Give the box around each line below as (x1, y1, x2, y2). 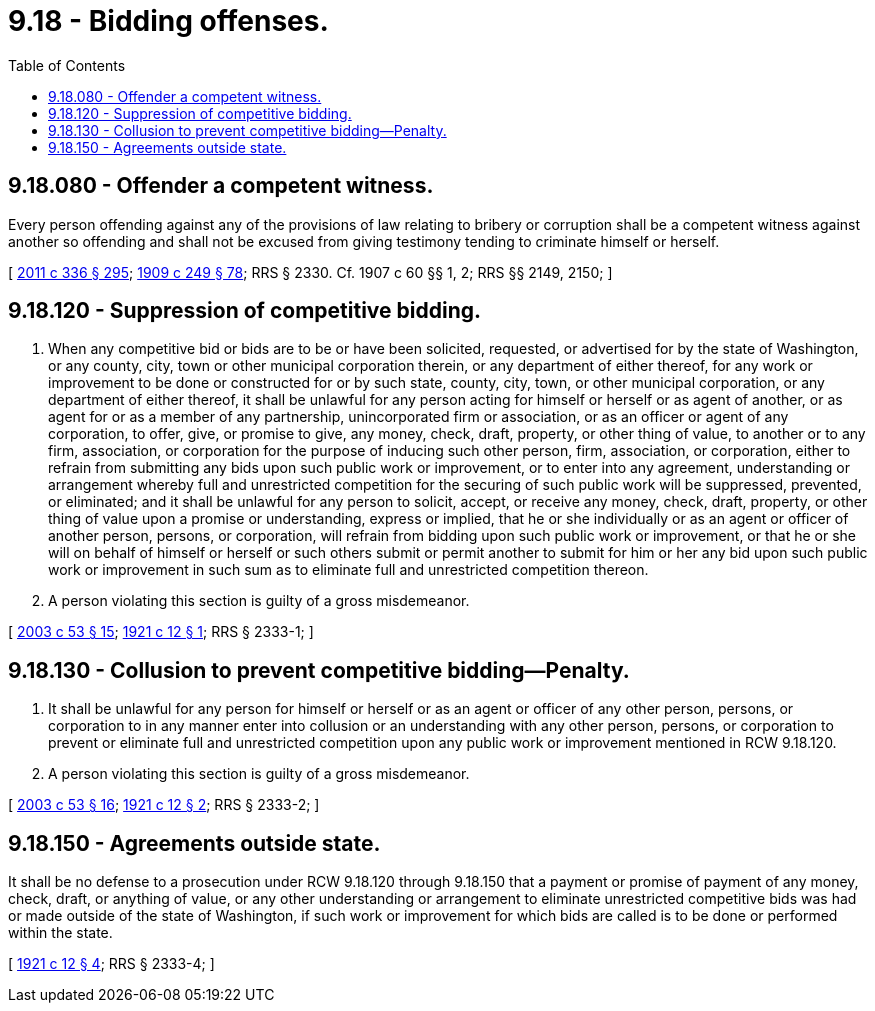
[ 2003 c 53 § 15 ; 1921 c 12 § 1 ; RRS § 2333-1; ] (8, 623, 314, 641)
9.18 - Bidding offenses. (8, 4, 329, 38)
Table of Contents (8, 56, 126, 74)
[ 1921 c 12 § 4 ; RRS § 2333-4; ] (8, 955, 215, 973)
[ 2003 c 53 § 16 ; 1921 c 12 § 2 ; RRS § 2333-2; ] (8, 796, 320, 814)
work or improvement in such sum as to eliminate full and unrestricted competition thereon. (48, 561, 649, 579)
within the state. (8, 924, 113, 942)
